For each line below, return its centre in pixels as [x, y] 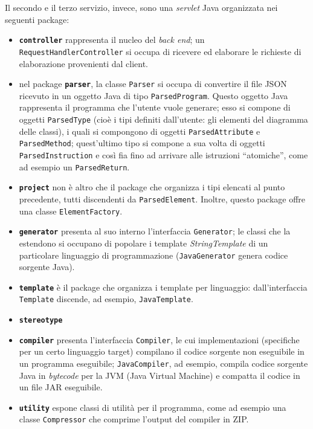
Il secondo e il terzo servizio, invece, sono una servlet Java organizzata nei [141, 7]
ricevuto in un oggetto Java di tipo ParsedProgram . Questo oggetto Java [153, 95]
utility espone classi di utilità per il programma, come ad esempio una [153, 407]
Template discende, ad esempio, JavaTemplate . [106, 299]
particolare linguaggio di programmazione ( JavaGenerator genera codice [153, 255]
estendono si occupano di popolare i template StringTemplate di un [144, 243]
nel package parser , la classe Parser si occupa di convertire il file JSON [153, 84]
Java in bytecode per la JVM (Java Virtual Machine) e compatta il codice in [160, 375]
